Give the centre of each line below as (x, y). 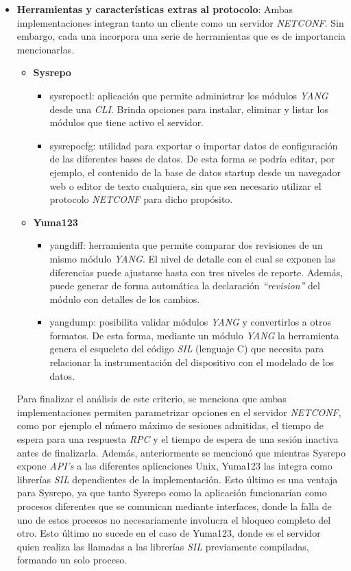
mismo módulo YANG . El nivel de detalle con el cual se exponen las (193, 258)
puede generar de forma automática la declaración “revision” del (185, 285)
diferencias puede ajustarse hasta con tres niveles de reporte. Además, (196, 272)
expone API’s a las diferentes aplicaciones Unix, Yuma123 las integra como (174, 466)
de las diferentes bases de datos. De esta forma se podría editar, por (192, 159)
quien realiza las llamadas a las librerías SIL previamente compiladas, (163, 546)
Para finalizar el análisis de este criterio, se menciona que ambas (152, 399)
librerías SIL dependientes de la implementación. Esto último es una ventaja (177, 479)
